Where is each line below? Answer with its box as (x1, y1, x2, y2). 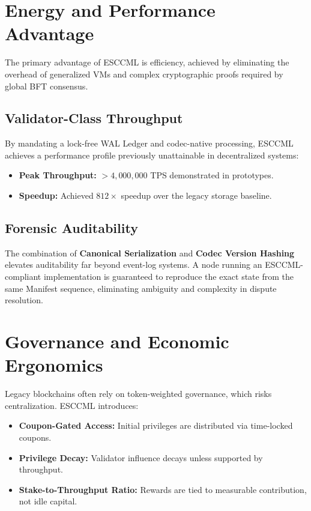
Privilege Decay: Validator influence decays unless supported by (19, 451, 263, 464)
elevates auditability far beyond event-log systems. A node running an (5, 258, 262, 271)
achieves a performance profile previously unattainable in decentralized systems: (5, 148, 299, 161)
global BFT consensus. (5, 79, 88, 92)
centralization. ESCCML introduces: (5, 399, 139, 411)
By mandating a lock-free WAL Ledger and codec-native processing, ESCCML (5, 137, 294, 150)
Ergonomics (5, 352, 103, 377)
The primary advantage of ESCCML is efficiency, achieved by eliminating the (5, 56, 289, 68)
